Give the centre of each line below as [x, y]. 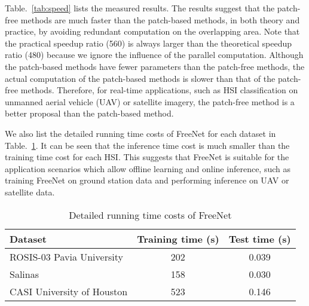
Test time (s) [260, 238]
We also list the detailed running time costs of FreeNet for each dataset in [140, 133]
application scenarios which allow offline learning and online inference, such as [148, 168]
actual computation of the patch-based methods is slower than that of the [140, 78]
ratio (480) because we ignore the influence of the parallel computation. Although [154, 55]
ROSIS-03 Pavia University [66, 256]
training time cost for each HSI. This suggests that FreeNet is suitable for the [147, 157]
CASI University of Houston [69, 291]
